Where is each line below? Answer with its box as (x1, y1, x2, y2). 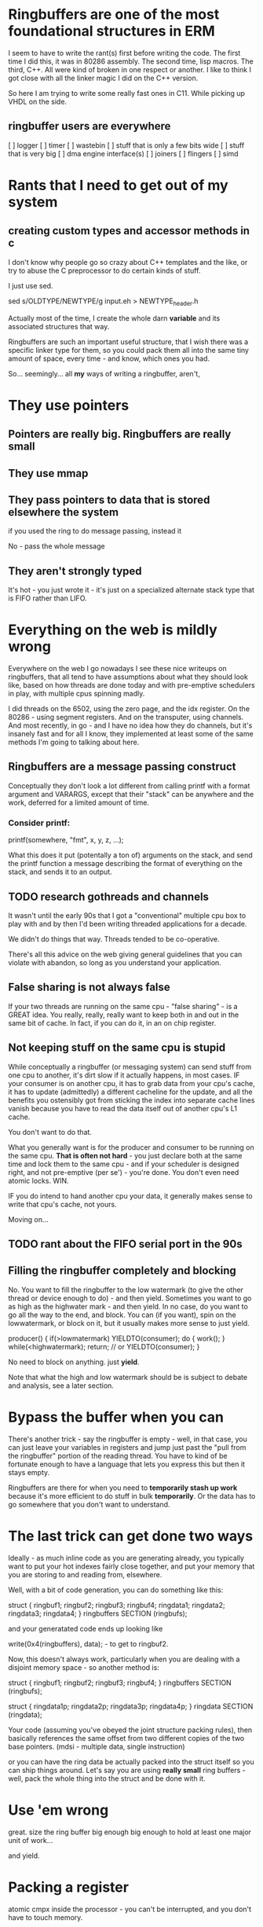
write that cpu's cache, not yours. (8, 1199, 117, 1209)
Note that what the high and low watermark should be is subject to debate (8, 1372, 248, 1382)
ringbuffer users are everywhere (8, 119, 171, 133)
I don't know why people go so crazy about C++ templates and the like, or (8, 257, 248, 266)
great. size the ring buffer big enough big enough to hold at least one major (8, 1827, 251, 1837)
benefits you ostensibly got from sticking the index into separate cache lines (8, 1095, 255, 1105)
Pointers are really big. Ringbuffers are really (8, 428, 232, 441)
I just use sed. (8, 281, 53, 290)
